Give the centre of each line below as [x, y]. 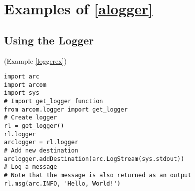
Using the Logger [49, 40]
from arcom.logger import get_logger [66, 109]
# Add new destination [41, 151]
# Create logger [31, 118]
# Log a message [31, 167]
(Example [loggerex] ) [36, 60]
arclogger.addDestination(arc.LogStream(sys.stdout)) [94, 159]
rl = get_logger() [34, 126]
